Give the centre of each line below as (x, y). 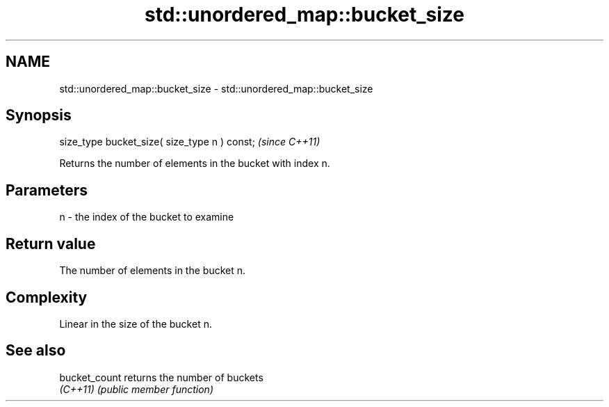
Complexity (47, 297)
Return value (51, 244)
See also (36, 351)
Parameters (47, 190)
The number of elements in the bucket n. (153, 271)
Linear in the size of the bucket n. (136, 324)
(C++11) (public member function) (136, 389)
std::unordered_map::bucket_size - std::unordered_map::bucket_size (216, 88)
